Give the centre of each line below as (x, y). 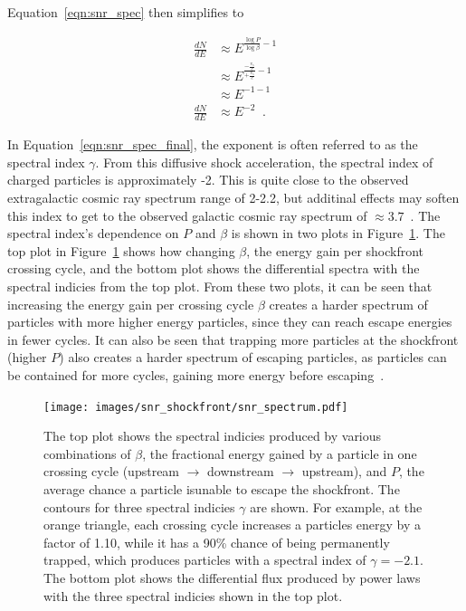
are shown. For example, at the (336, 506)
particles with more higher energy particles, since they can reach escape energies (230, 322)
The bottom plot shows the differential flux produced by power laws (232, 577)
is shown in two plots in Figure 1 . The (338, 233)
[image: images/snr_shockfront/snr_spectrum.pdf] (196, 407)
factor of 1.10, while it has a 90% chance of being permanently (217, 542)
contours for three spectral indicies (139, 506)
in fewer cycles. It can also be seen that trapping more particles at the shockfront (233, 339)
